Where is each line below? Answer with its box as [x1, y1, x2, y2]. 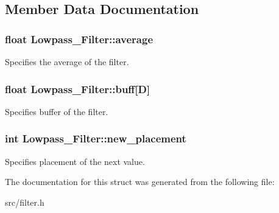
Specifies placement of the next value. [5, 155, 145, 167]
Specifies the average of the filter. [5, 55, 129, 68]
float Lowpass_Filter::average [5, 31, 154, 46]
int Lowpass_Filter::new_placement [5, 131, 186, 146]
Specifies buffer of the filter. [5, 105, 108, 117]
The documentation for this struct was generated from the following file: [5, 175, 275, 188]
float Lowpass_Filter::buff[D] [5, 81, 150, 96]
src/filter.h [5, 195, 44, 208]
